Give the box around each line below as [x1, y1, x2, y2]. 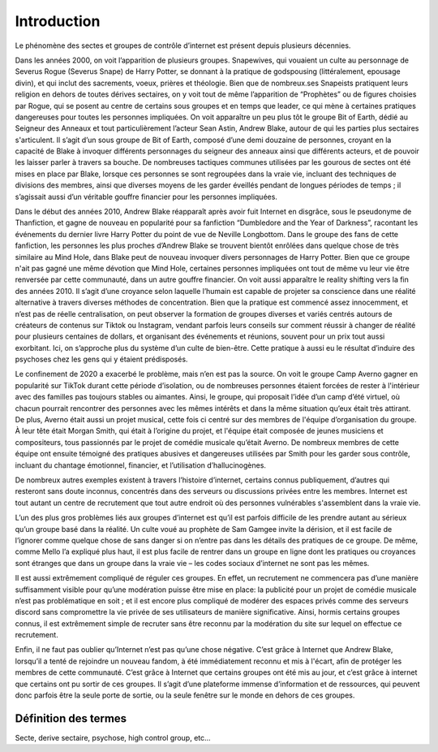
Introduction [15, 12, 101, 30]
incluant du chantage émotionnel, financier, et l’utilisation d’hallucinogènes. [15, 460, 267, 470]
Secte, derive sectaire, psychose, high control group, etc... [15, 733, 211, 742]
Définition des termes [15, 711, 127, 725]
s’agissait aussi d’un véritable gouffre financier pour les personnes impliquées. [15, 192, 277, 201]
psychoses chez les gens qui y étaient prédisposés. [15, 354, 188, 365]
